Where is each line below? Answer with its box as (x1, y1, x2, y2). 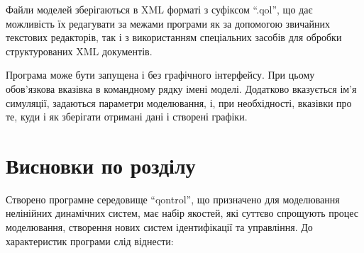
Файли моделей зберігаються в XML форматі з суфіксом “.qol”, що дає (6, 2, 313, 16)
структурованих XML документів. (6, 43, 153, 58)
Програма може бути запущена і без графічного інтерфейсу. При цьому (6, 67, 315, 82)
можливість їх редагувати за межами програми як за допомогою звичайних (6, 16, 330, 30)
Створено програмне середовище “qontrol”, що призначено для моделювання (6, 191, 340, 206)
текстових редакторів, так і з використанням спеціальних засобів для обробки (6, 30, 342, 45)
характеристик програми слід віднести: (6, 233, 174, 248)
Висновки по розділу (6, 150, 196, 179)
